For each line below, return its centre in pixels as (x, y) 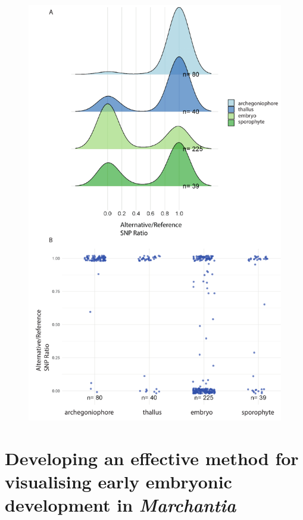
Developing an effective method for (152, 458)
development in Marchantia (121, 505)
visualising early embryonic (118, 481)
